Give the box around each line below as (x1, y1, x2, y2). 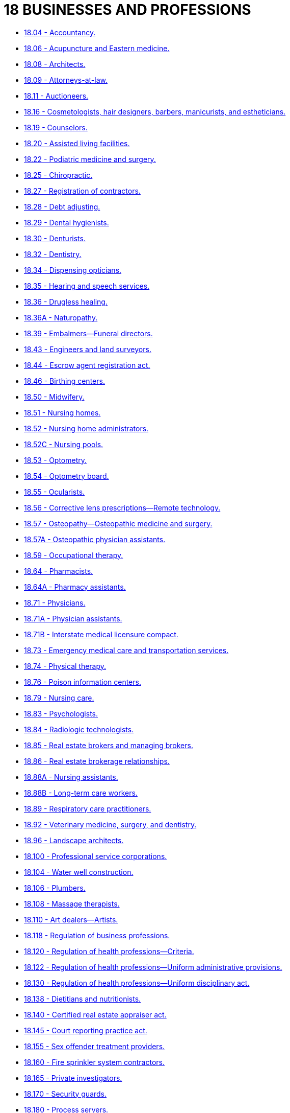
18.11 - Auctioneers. (24, 91, 89, 100)
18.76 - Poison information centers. (24, 677, 141, 686)
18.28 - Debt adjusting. (24, 202, 100, 211)
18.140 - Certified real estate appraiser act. (24, 1010, 167, 1019)
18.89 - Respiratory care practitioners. (24, 804, 151, 813)
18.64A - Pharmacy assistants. (24, 582, 126, 591)
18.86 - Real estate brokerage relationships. (24, 756, 170, 766)
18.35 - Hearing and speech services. (24, 281, 150, 290)
